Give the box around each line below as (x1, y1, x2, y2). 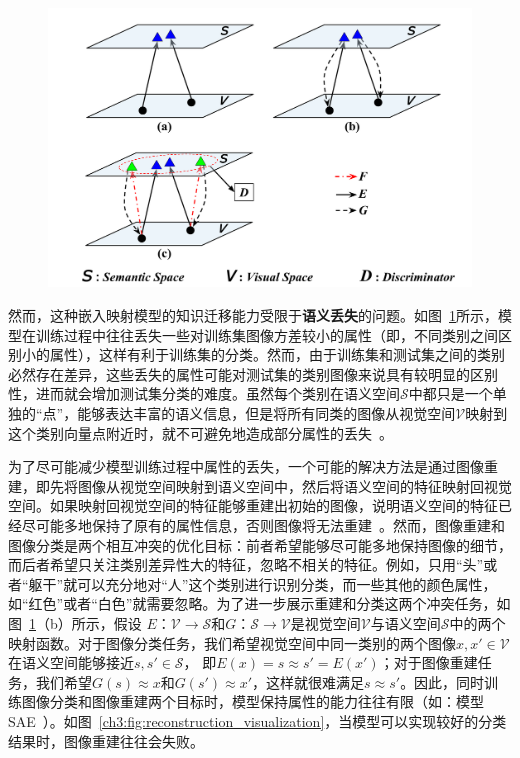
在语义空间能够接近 (8, 652, 134, 673)
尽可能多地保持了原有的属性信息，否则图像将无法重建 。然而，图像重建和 (21, 515, 505, 536)
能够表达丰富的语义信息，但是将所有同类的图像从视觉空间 (77, 403, 456, 424)
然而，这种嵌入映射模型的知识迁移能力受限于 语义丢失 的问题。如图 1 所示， (8, 305, 498, 326)
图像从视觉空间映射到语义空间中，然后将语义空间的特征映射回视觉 (77, 475, 512, 496)
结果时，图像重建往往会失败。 (8, 730, 204, 751)
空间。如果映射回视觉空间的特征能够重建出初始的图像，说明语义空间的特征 (8, 495, 498, 516)
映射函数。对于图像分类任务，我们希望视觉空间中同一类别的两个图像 (8, 632, 456, 653)
